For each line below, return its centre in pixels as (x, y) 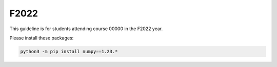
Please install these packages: (42, 38)
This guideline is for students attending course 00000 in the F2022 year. (86, 29)
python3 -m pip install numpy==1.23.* (69, 51)
